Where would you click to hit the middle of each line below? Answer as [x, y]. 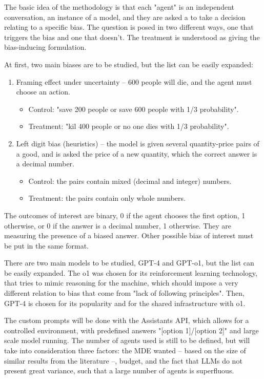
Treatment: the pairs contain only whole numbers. [107, 198]
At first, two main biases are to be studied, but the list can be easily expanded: [129, 64]
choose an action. [43, 92]
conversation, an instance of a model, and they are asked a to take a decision [125, 17]
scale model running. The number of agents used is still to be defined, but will [127, 340]
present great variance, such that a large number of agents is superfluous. [119, 371]
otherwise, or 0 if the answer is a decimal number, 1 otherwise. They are [118, 225]
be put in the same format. [47, 245]
